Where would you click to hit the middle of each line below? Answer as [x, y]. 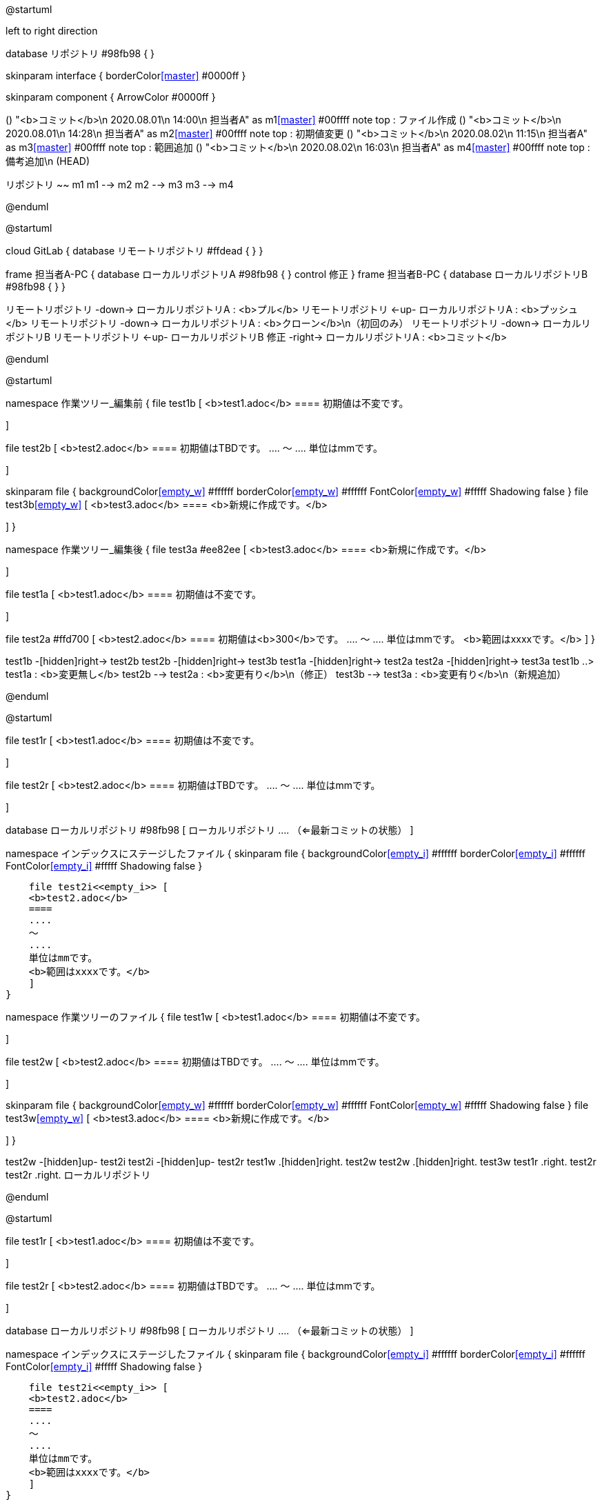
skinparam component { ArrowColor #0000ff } [111, 97]
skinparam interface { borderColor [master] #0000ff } [126, 76]
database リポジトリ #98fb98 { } [80, 53]
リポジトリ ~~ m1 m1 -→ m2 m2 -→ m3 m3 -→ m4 [120, 184]
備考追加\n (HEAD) [48, 161]
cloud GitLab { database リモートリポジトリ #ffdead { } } [134, 251]
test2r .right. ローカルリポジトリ [78, 1175]
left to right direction [52, 31]
